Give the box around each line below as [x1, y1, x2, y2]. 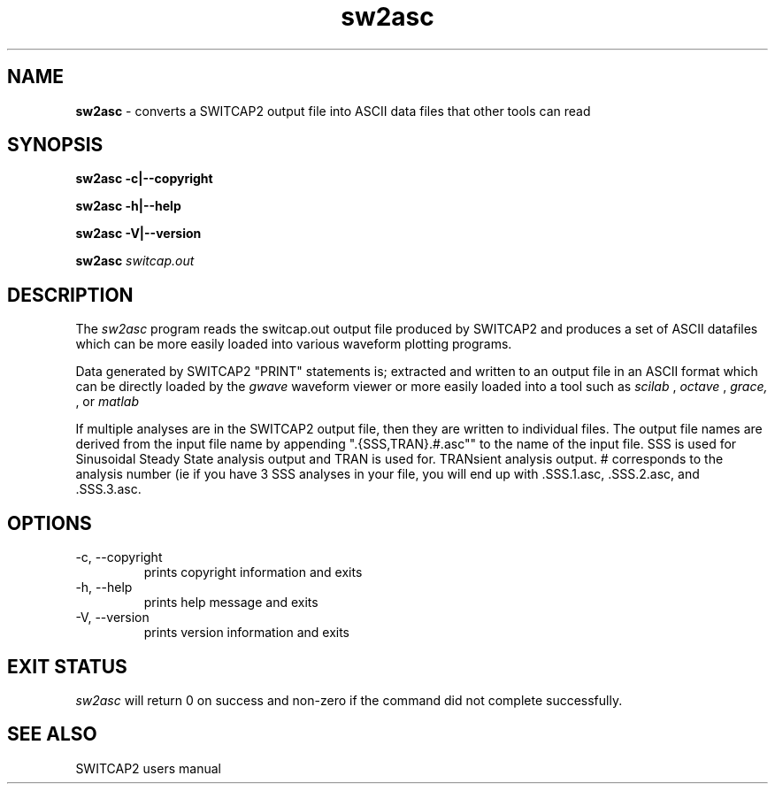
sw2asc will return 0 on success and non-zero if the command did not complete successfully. [75, 692, 623, 708]
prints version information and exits [143, 625, 349, 641]
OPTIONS [7, 511, 92, 534]
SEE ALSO [7, 723, 97, 746]
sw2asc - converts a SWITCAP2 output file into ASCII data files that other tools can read [75, 103, 591, 119]
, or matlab [75, 394, 139, 410]
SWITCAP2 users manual [75, 760, 221, 776]
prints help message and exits [143, 595, 318, 611]
